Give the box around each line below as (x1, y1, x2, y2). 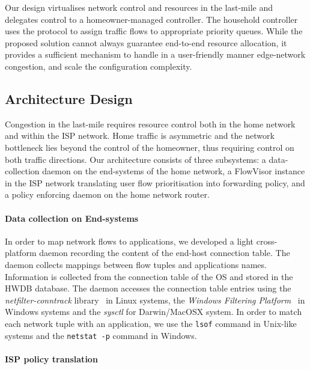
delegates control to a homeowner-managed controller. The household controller (5, 13, 298, 25)
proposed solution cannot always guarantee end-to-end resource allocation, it (5, 36, 287, 49)
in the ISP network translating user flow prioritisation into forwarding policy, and (5, 176, 305, 189)
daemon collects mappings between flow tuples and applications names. (5, 258, 267, 270)
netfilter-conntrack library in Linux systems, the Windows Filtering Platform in (5, 293, 305, 306)
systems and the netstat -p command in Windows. (5, 329, 197, 341)
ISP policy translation (5, 352, 98, 365)
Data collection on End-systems (5, 212, 139, 224)
